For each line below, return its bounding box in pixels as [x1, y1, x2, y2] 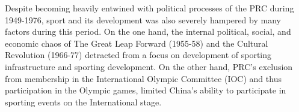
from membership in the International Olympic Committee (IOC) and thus [5, 72, 282, 84]
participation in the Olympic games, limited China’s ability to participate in [5, 84, 286, 96]
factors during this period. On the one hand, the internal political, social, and [5, 25, 291, 38]
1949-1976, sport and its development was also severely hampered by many [5, 13, 281, 26]
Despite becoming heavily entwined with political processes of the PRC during [5, 2, 294, 14]
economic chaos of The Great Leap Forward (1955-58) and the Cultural [5, 37, 268, 49]
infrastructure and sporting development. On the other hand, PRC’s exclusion [5, 60, 293, 72]
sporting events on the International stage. [5, 95, 162, 108]
